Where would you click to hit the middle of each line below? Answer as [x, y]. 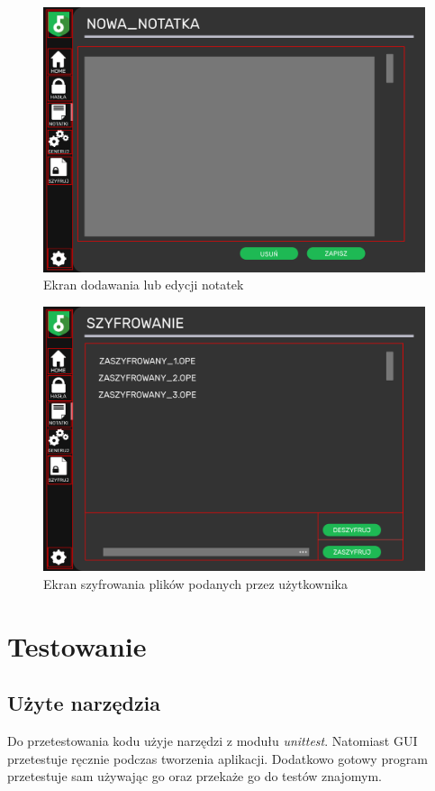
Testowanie [77, 645]
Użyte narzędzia [84, 703]
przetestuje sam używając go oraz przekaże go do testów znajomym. [195, 776]
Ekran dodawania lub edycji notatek [144, 285]
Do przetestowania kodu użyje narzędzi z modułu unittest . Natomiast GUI [213, 741]
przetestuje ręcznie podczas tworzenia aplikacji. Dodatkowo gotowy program [217, 758]
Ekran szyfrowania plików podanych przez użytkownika [195, 583]
